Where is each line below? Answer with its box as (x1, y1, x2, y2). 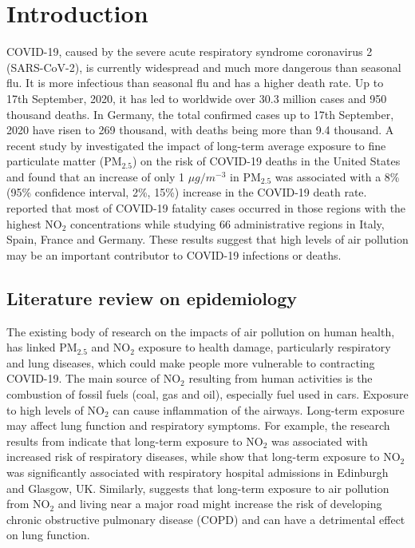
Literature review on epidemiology (6, 285, 297, 310)
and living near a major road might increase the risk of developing (57, 495, 382, 512)
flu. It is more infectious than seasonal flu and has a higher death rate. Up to (6, 74, 384, 91)
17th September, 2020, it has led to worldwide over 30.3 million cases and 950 (6, 89, 387, 106)
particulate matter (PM (6, 153, 122, 169)
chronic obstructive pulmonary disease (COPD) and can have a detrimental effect (6, 510, 405, 527)
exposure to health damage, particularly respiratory (138, 339, 391, 355)
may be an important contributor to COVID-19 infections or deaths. (6, 246, 342, 263)
